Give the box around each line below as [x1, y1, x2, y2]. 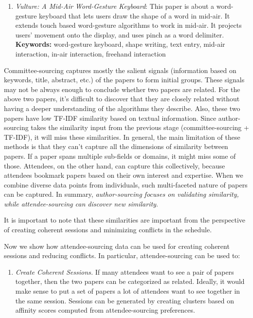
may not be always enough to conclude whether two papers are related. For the [4, 84, 240, 94]
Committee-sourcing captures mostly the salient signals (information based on [4, 65, 236, 75]
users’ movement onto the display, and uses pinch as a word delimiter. [15, 29, 224, 39]
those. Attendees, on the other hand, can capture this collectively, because [4, 160, 225, 170]
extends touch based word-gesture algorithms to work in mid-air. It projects [15, 20, 242, 30]
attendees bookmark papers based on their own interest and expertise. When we [4, 170, 243, 180]
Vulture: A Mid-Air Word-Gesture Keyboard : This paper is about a [15, 1, 215, 11]
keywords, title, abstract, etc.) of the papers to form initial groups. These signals [4, 75, 245, 85]
